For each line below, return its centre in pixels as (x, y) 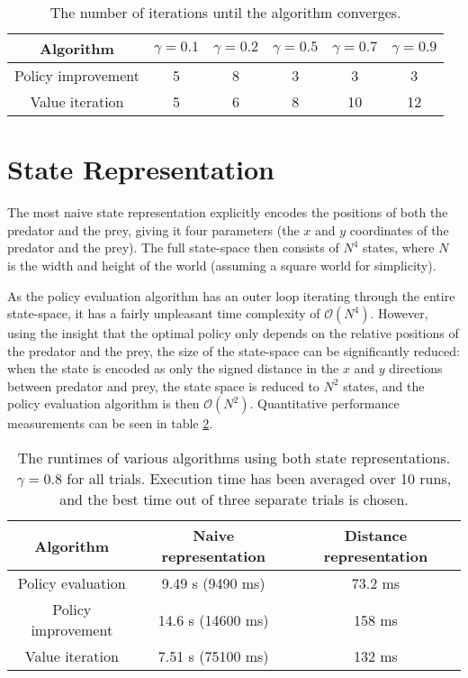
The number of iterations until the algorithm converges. (225, 12)
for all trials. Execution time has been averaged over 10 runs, (259, 479)
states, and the (384, 385)
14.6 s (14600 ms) (213, 619)
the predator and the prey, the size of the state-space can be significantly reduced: (234, 350)
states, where (399, 247)
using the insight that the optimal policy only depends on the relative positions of (233, 333)
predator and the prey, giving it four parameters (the (153, 229)
